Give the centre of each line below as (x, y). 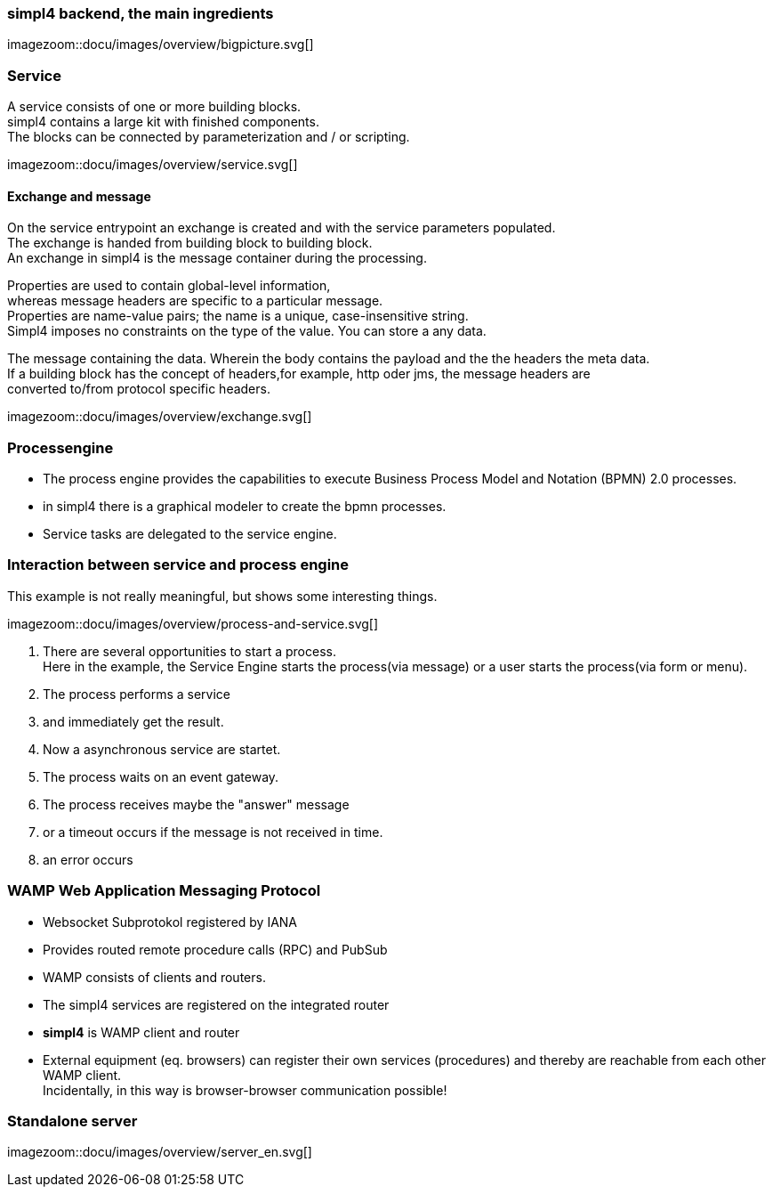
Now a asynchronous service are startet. (162, 749)
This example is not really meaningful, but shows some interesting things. (222, 596)
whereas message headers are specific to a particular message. (195, 301)
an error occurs (88, 859)
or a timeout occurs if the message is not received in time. (213, 832)
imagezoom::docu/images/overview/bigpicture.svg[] (161, 45)
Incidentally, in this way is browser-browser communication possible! (245, 1090)
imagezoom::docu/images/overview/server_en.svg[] (160, 1152)
